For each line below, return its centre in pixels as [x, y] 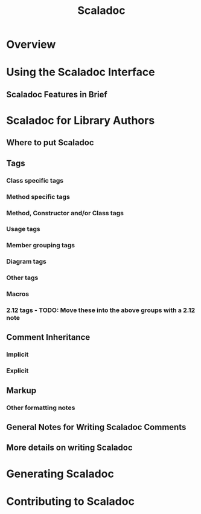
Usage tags [23, 229]
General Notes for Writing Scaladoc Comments [96, 427]
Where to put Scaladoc [50, 143]
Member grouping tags [41, 246]
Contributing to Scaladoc [70, 501]
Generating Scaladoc [60, 474]
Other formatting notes [41, 408]
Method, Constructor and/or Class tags [65, 213]
